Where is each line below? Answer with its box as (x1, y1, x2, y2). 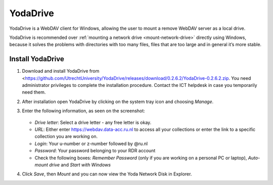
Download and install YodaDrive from (22, 68, 100, 74)
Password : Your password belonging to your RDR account (34, 148, 156, 154)
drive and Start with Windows (49, 162, 111, 168)
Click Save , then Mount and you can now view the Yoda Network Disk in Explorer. (22, 171, 192, 177)
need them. (22, 89, 46, 96)
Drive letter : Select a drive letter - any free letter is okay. (34, 119, 152, 125)
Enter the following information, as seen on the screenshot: (22, 108, 145, 114)
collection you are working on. (34, 133, 98, 140)
